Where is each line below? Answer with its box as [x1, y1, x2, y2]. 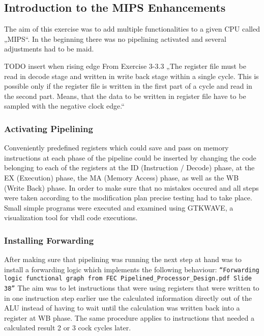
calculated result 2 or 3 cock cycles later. [4, 322, 131, 333]
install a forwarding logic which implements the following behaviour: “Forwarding [4, 264, 259, 274]
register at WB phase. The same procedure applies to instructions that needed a [4, 312, 254, 323]
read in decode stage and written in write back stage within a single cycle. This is [4, 70, 259, 81]
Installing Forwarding [4, 234, 94, 246]
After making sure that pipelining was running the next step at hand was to [4, 254, 242, 265]
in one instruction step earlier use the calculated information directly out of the [4, 292, 252, 303]
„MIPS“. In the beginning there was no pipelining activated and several [4, 33, 226, 44]
